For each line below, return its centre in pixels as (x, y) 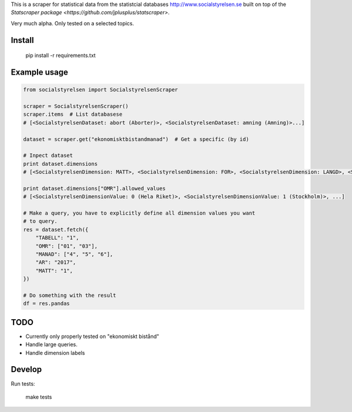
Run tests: (23, 383)
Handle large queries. (51, 344)
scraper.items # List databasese (73, 114)
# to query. (40, 221)
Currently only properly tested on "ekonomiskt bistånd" (92, 336)
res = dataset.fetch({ (56, 230)
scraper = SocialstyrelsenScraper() (76, 106)
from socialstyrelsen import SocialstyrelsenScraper (101, 90)
